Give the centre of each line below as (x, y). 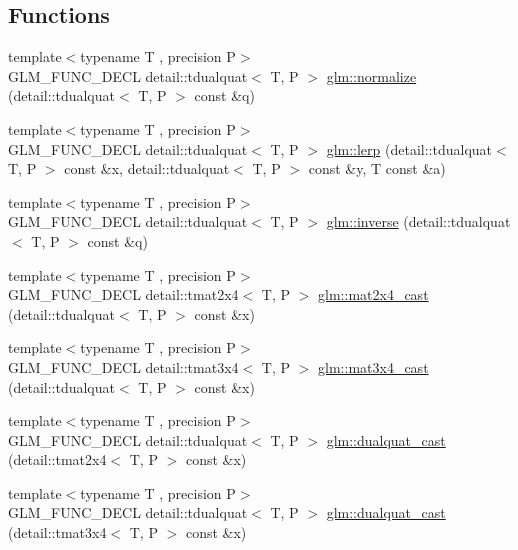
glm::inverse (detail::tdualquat (418, 221)
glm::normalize (371, 75)
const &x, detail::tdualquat (147, 168)
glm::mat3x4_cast (373, 366)
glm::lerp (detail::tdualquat (409, 148)
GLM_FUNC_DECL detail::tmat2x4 (123, 294)
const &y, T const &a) (377, 168)
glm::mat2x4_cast (373, 294)
